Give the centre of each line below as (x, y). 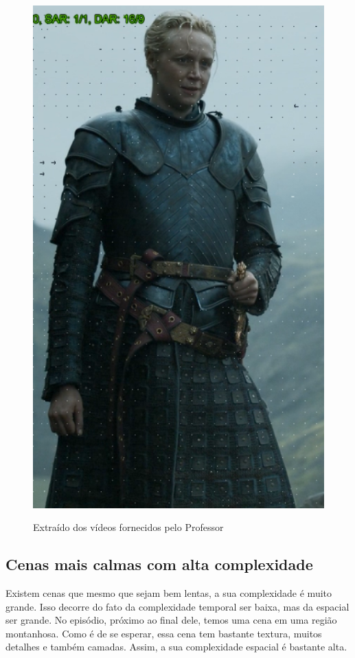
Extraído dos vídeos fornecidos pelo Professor (128, 527)
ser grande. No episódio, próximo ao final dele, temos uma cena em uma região (171, 620)
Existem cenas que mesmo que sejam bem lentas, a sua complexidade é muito (169, 593)
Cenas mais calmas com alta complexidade (159, 564)
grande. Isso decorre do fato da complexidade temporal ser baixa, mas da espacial (177, 606)
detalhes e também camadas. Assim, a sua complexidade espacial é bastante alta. (176, 647)
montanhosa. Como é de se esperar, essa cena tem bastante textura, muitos (164, 633)
